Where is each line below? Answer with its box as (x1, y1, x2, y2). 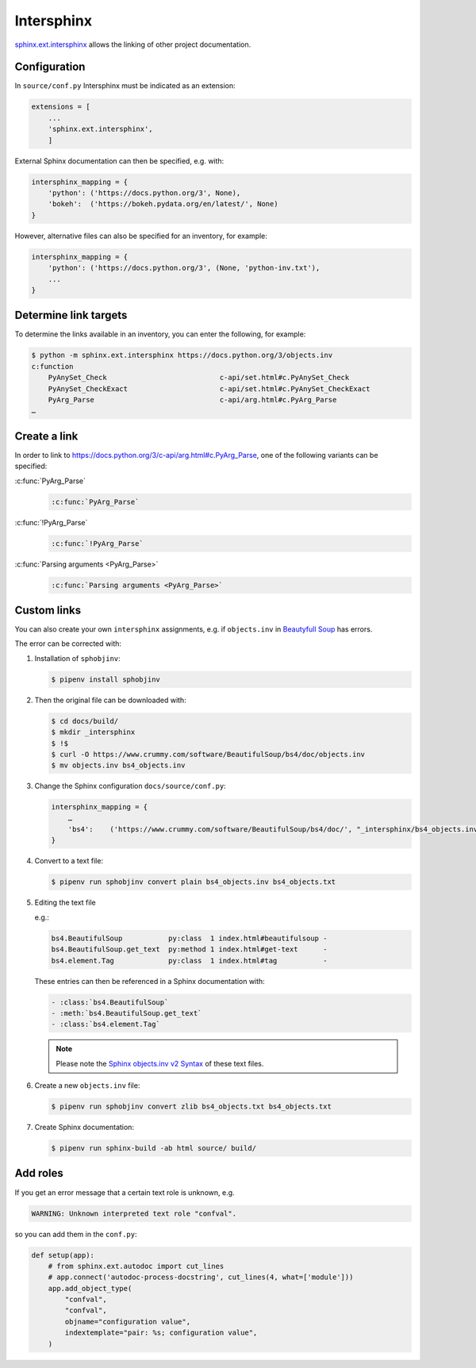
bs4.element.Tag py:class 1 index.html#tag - (51, 956, 328, 965)
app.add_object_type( (48, 1284, 132, 1293)
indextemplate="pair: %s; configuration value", (64, 1328, 258, 1337)
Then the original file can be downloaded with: (34, 695, 186, 705)
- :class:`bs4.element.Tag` (51, 1020, 160, 1029)
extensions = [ (31, 102, 90, 111)
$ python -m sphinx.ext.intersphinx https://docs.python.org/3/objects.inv (31, 351, 333, 360)
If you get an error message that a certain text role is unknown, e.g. (14, 1187, 235, 1197)
